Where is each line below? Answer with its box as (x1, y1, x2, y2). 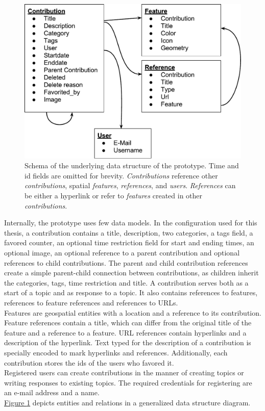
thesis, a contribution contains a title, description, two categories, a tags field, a (4, 227, 253, 238)
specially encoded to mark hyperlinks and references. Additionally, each (4, 347, 228, 357)
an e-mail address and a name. (4, 387, 100, 398)
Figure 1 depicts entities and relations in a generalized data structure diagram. (4, 397, 251, 407)
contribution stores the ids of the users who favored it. (4, 357, 174, 368)
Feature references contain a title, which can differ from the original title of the (4, 317, 252, 328)
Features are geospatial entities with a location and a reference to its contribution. (4, 307, 261, 318)
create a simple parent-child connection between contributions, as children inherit (4, 267, 259, 278)
